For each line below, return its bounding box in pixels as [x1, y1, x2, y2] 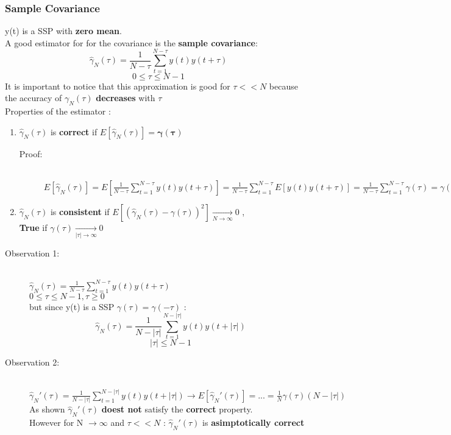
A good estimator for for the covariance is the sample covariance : [5, 36, 258, 49]
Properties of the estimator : [5, 104, 111, 117]
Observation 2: [5, 356, 60, 369]
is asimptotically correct [202, 416, 305, 428]
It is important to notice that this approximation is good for [5, 79, 230, 92]
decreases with [96, 91, 155, 104]
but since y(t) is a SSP [29, 300, 115, 313]
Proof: [19, 147, 43, 160]
